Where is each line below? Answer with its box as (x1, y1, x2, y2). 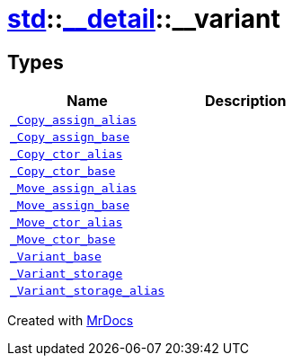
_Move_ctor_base (10, 233, 116, 247)
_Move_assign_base (10, 199, 130, 213)
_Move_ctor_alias (10, 216, 123, 230)
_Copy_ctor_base (10, 164, 116, 179)
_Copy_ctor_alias (10, 147, 123, 162)
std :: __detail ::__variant (7, 4, 280, 34)
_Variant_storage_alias (10, 284, 165, 298)
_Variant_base (10, 250, 102, 264)
